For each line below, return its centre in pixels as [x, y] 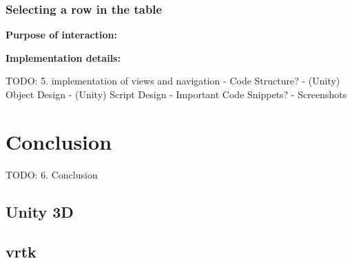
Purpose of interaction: [61, 35]
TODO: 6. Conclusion [52, 174]
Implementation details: [63, 57]
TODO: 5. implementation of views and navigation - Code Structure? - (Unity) [173, 81]
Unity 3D [40, 211]
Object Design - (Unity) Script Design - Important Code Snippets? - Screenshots [176, 94]
